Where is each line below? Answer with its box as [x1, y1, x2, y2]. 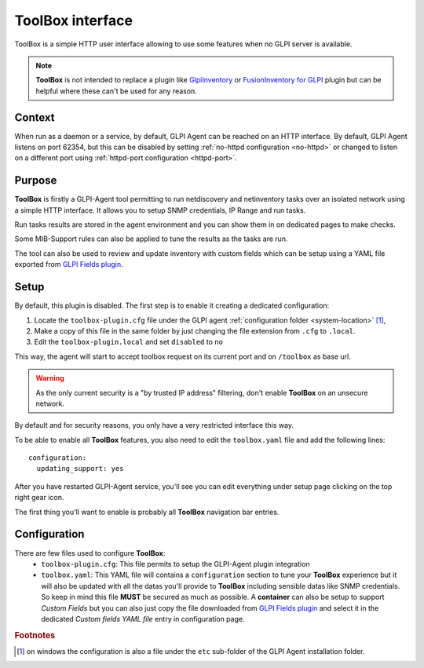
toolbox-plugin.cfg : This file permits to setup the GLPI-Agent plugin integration [41, 559, 310, 568]
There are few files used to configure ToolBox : [14, 548, 166, 557]
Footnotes [14, 630, 56, 641]
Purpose [14, 173, 57, 188]
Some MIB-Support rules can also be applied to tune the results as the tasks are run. [14, 234, 288, 243]
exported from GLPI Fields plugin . [14, 260, 123, 269]
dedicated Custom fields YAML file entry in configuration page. [41, 614, 245, 623]
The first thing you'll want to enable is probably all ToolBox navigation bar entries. [14, 507, 280, 517]
